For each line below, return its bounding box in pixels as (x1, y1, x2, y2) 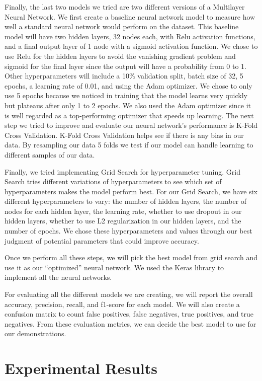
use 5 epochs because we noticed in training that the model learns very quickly (5, 90, 248, 101)
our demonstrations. (5, 328, 66, 339)
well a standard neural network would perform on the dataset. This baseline (5, 21, 239, 32)
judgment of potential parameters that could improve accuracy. (5, 235, 199, 246)
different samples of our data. (5, 149, 95, 160)
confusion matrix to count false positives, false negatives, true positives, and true (5, 309, 254, 319)
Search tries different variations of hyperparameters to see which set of (5, 176, 222, 187)
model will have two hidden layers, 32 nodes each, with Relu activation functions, (5, 31, 255, 41)
